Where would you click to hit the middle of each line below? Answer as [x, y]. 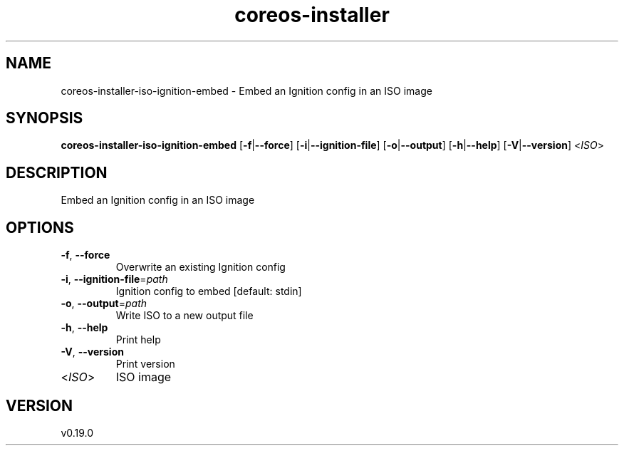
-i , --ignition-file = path [114, 279]
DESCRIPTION [57, 172]
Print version [145, 364]
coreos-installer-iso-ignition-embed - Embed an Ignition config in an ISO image [246, 90]
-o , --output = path [104, 304]
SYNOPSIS [45, 118]
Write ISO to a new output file [184, 316]
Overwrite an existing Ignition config [201, 267]
